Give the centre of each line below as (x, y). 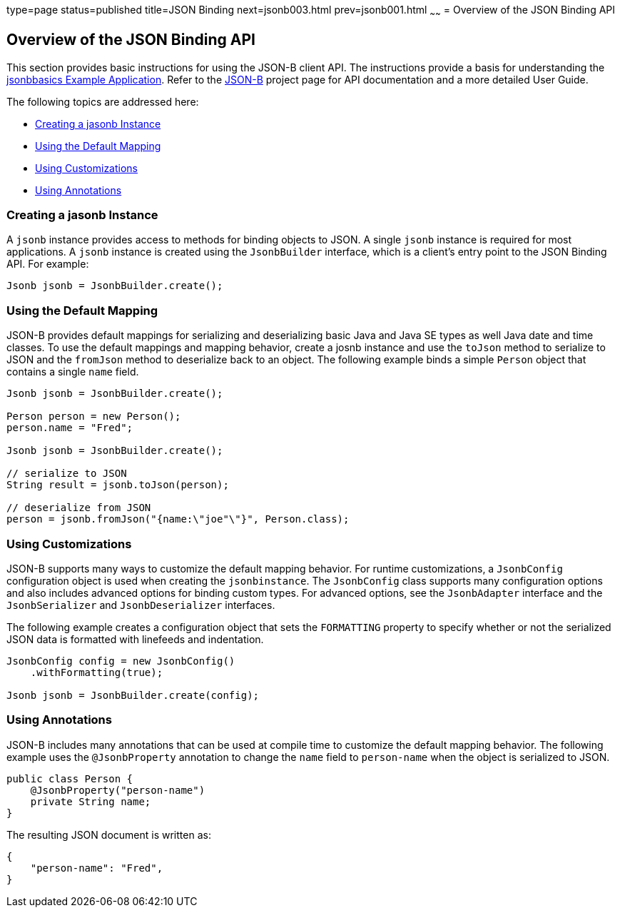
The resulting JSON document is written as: (109, 834)
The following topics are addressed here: (103, 101)
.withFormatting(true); (97, 672)
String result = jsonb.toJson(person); (118, 485)
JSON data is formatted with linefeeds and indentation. (135, 639)
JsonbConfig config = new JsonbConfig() (121, 661)
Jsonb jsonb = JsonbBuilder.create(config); (133, 695)
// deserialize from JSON (79, 508)
